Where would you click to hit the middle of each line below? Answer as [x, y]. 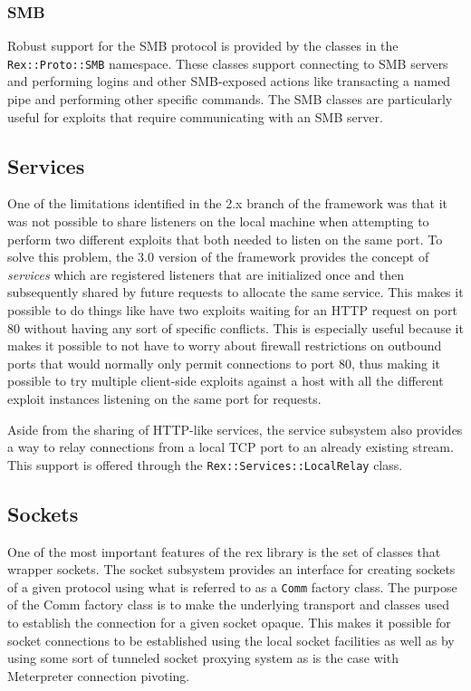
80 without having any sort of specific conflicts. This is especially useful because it [235, 327]
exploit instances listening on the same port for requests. [164, 398]
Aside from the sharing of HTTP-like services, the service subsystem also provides [235, 429]
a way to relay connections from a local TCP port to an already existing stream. [231, 447]
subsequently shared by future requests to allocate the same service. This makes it [235, 292]
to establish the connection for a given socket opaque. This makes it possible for [229, 623]
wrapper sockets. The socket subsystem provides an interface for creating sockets [231, 569]
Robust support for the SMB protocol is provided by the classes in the [203, 46]
